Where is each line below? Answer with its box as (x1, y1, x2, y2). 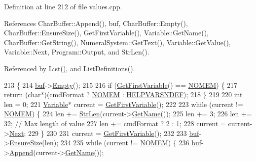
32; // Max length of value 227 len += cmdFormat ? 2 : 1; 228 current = (4, 118, 226, 128)
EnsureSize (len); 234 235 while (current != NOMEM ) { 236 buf (9, 137, 202, 148)
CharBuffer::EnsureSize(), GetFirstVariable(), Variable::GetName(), (4, 27, 209, 38)
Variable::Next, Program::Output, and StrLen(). (4, 47, 149, 57)
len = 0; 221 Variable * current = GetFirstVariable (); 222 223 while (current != (4, 99, 243, 109)
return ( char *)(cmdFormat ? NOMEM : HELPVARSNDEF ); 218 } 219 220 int (4, 89, 243, 100)
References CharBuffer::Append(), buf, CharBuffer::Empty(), (4, 18, 188, 28)
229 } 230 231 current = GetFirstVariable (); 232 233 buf (28, 128, 199, 138)
